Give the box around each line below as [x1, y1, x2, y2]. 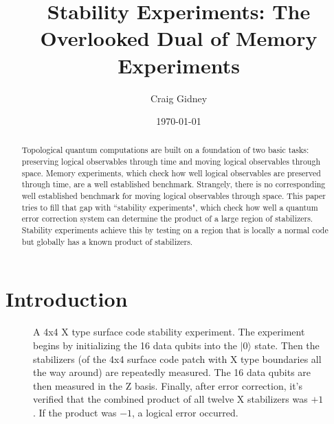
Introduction [5, 285, 128, 313]
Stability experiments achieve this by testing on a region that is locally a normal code [21, 224, 329, 236]
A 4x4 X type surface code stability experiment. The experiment [33, 325, 305, 339]
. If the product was [33, 405, 117, 419]
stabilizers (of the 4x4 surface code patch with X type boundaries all [33, 351, 322, 366]
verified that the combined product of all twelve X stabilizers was [33, 392, 308, 406]
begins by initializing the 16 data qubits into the [33, 338, 237, 352]
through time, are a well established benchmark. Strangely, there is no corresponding [21, 178, 326, 190]
